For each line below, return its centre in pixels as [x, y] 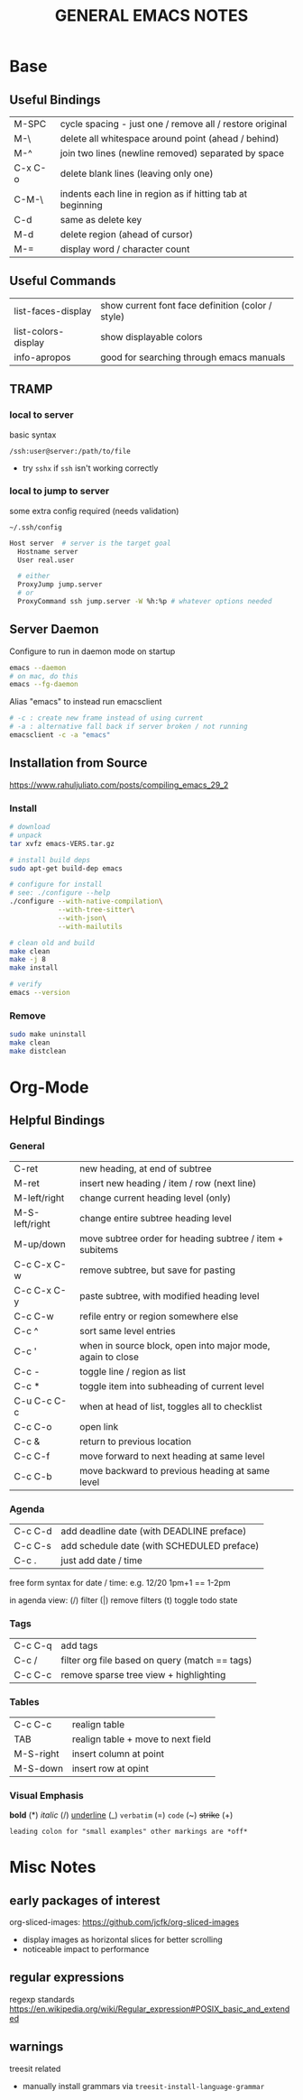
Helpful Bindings [57, 1121]
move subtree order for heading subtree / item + [182, 1239]
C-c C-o [33, 1426]
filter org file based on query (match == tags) [156, 1661]
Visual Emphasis [46, 1795]
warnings [37, 2047]
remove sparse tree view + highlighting [143, 1675]
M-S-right [37, 1754]
